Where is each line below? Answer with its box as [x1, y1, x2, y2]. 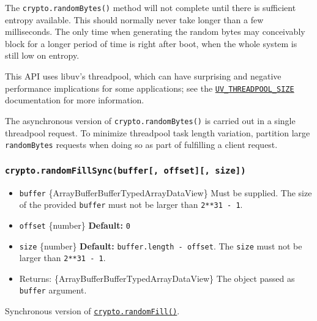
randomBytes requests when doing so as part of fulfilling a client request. [5, 138, 278, 151]
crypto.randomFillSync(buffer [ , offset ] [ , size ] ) [5, 165, 246, 175]
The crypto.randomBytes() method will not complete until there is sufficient [5, 1, 296, 13]
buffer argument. [19, 284, 87, 297]
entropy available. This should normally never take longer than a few [5, 13, 264, 26]
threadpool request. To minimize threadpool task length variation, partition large [5, 126, 310, 139]
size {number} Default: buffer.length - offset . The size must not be [19, 239, 302, 252]
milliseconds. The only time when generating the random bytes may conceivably [5, 25, 305, 38]
